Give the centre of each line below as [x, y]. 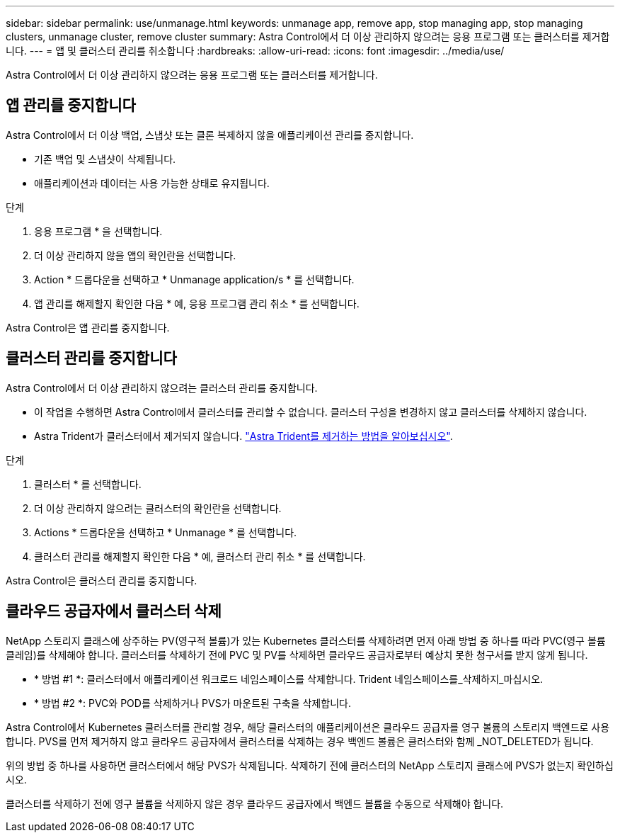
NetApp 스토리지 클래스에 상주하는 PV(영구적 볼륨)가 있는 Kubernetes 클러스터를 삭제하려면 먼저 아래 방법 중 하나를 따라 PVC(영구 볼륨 [306, 640]
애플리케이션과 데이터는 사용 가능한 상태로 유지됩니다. [152, 183]
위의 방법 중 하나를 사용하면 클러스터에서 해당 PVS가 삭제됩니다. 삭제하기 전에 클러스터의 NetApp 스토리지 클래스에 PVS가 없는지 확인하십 [310, 765]
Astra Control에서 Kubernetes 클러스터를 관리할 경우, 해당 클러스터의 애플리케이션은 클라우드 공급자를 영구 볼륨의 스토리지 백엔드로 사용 [308, 727]
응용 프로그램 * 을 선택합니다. [98, 231]
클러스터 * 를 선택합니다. [88, 484]
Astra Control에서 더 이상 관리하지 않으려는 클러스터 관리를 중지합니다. [162, 387]
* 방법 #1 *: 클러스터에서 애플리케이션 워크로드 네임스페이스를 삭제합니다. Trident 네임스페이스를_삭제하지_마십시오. [289, 679]
